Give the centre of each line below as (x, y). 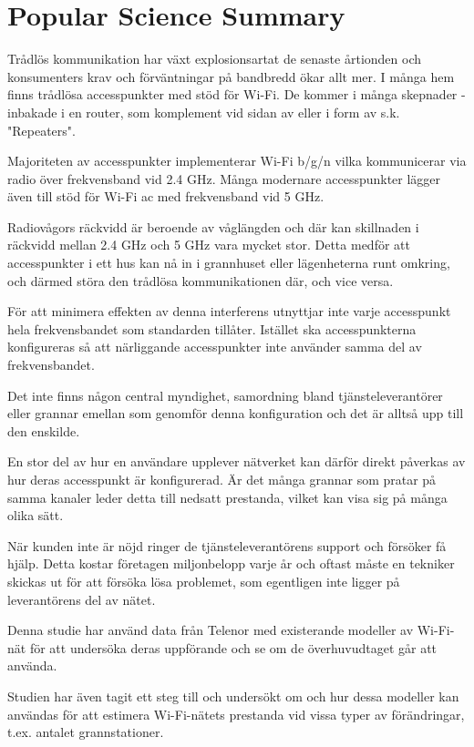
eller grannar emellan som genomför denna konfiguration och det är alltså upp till (236, 413)
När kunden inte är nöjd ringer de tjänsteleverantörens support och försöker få (227, 545)
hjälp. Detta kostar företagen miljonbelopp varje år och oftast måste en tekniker (231, 563)
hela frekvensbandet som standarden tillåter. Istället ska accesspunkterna (212, 328)
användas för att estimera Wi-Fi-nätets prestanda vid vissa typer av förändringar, (236, 714)
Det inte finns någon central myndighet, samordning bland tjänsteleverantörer (225, 395)
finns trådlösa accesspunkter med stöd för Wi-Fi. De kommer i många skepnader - (237, 94)
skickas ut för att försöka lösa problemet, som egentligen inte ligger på (204, 581)
